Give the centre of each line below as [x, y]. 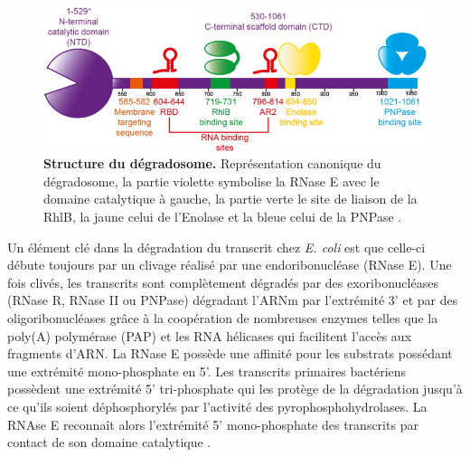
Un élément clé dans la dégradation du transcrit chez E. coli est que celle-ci [216, 247]
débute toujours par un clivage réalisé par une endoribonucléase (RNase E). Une [230, 265]
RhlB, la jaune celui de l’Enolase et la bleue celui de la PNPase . [223, 217]
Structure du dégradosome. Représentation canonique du [212, 163]
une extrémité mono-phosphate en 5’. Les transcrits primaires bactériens [207, 371]
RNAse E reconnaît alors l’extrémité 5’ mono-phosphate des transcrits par [213, 424]
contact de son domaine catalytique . [109, 442]
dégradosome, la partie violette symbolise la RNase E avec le [211, 181]
